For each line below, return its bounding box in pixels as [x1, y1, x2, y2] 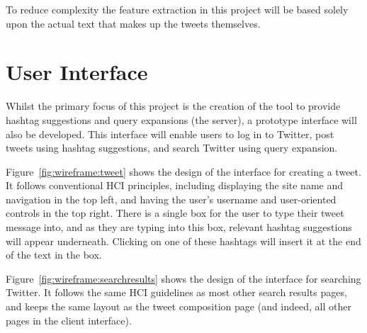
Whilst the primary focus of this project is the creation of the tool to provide [6, 98, 341, 113]
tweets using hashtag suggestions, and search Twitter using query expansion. [6, 140, 338, 155]
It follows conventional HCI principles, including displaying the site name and [6, 178, 343, 193]
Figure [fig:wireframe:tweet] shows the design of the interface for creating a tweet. [6, 164, 361, 179]
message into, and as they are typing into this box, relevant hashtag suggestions [6, 220, 352, 235]
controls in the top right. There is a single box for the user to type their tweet [6, 205, 344, 220]
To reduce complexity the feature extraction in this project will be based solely [6, 2, 349, 16]
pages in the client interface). [6, 312, 132, 327]
